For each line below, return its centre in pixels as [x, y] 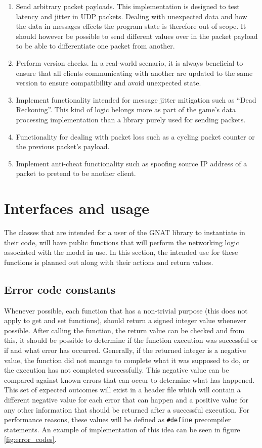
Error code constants [60, 289]
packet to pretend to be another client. [76, 173]
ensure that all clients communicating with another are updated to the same [134, 73]
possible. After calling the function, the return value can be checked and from [124, 330]
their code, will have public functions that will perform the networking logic [122, 242]
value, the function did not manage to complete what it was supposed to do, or [127, 360]
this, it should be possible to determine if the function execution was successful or [131, 340]
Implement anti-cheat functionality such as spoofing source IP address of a [132, 163]
